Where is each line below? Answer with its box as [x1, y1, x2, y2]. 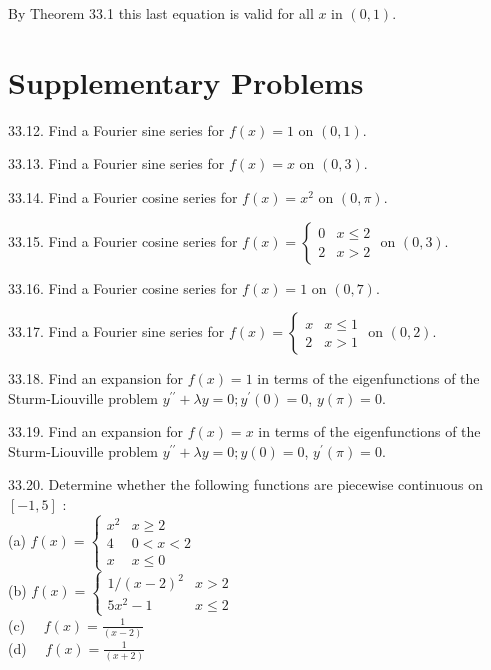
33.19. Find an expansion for [8, 421, 183, 442]
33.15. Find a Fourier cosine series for [8, 230, 238, 251]
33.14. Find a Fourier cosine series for [8, 186, 238, 207]
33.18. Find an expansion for [8, 368, 183, 389]
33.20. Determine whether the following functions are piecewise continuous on [8, 474, 483, 495]
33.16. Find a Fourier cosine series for [8, 277, 238, 298]
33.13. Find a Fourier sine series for [8, 153, 225, 174]
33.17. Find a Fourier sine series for [8, 321, 225, 342]
